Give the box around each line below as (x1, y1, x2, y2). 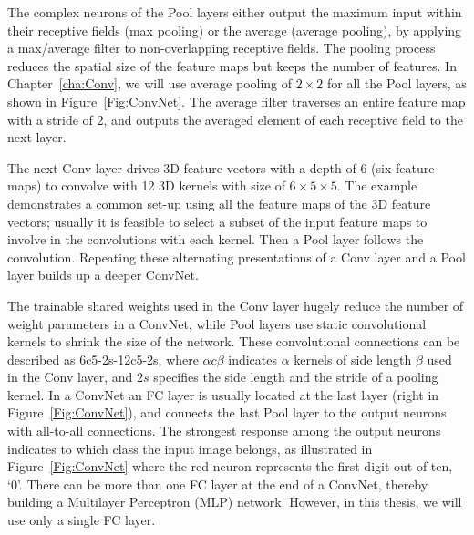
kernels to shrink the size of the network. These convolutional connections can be (7, 332, 460, 351)
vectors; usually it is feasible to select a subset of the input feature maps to (7, 211, 428, 231)
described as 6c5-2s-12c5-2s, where (7, 349, 199, 368)
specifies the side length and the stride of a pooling (153, 367, 438, 386)
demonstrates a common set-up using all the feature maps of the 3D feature (7, 193, 431, 212)
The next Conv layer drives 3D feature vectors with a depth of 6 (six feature (7, 158, 435, 177)
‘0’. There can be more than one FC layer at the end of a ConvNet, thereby (7, 474, 428, 493)
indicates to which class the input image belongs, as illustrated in (7, 438, 373, 458)
